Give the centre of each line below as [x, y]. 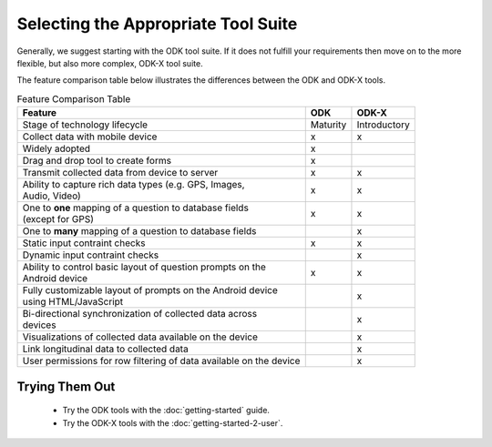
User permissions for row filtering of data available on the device [161, 361]
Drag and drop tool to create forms [97, 161]
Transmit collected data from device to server [120, 173]
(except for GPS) [58, 219]
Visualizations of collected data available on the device [140, 337]
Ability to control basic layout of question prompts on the [144, 267]
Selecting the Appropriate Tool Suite [157, 24]
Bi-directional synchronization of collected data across [140, 314]
